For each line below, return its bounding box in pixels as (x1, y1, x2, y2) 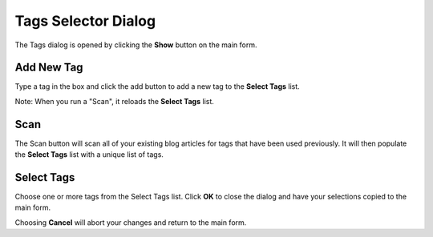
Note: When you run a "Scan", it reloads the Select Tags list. (14, 96, 214, 106)
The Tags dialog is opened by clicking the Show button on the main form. (14, 40, 257, 50)
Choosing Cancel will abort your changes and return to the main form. (14, 217, 247, 227)
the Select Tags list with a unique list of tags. (14, 150, 164, 159)
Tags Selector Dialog (14, 12, 156, 30)
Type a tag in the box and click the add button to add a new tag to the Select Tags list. (14, 82, 300, 91)
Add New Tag (14, 61, 83, 74)
